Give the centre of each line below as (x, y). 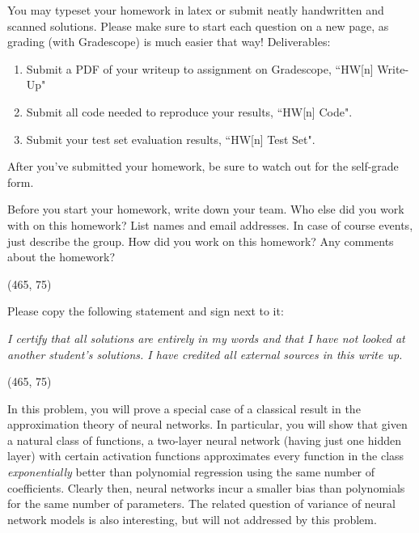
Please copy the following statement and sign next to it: (146, 311)
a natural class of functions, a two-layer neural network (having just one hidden (204, 440)
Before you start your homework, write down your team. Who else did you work (206, 209)
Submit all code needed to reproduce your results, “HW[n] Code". (189, 111)
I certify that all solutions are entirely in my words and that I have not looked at (206, 338)
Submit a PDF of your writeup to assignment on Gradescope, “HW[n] (200, 68)
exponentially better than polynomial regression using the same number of (191, 472)
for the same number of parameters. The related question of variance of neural (201, 503)
